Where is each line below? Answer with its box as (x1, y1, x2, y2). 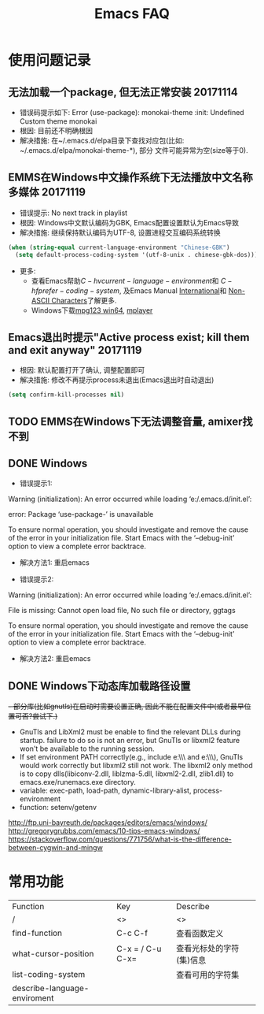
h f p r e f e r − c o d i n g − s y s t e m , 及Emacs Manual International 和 (31, 285, 227, 295)
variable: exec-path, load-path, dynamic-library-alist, (19, 786, 192, 796)
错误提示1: (19, 478, 53, 488)
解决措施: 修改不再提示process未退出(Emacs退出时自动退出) (19, 375, 214, 384)
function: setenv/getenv (19, 803, 97, 812)
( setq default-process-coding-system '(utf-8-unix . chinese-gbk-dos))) (15, 251, 258, 258)
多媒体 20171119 (8, 186, 86, 199)
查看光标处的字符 (176, 943, 240, 954)
